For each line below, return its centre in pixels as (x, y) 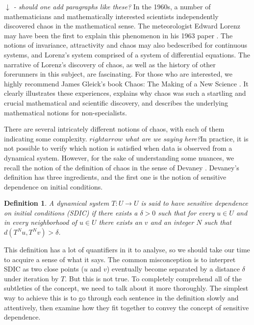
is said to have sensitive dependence (194, 203)
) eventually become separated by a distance (173, 269)
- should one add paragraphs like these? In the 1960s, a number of (112, 6)
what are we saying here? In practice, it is (187, 138)
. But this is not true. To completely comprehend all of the (153, 278)
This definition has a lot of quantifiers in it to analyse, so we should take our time (127, 250)
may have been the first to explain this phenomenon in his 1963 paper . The (118, 35)
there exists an (120, 222)
